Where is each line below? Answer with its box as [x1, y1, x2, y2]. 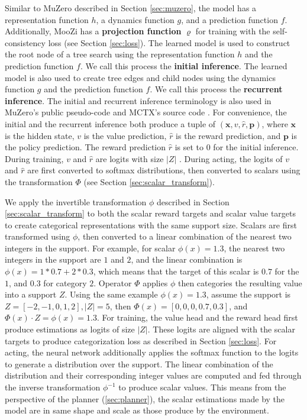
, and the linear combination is [131, 253, 243, 266]
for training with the [195, 25, 270, 37]
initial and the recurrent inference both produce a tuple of [5, 117, 216, 130]
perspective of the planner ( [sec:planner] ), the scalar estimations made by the [5, 392, 285, 405]
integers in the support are [5, 253, 101, 266]
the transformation [5, 175, 73, 188]
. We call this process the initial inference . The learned [80, 59, 287, 72]
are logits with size [95, 152, 164, 164]
